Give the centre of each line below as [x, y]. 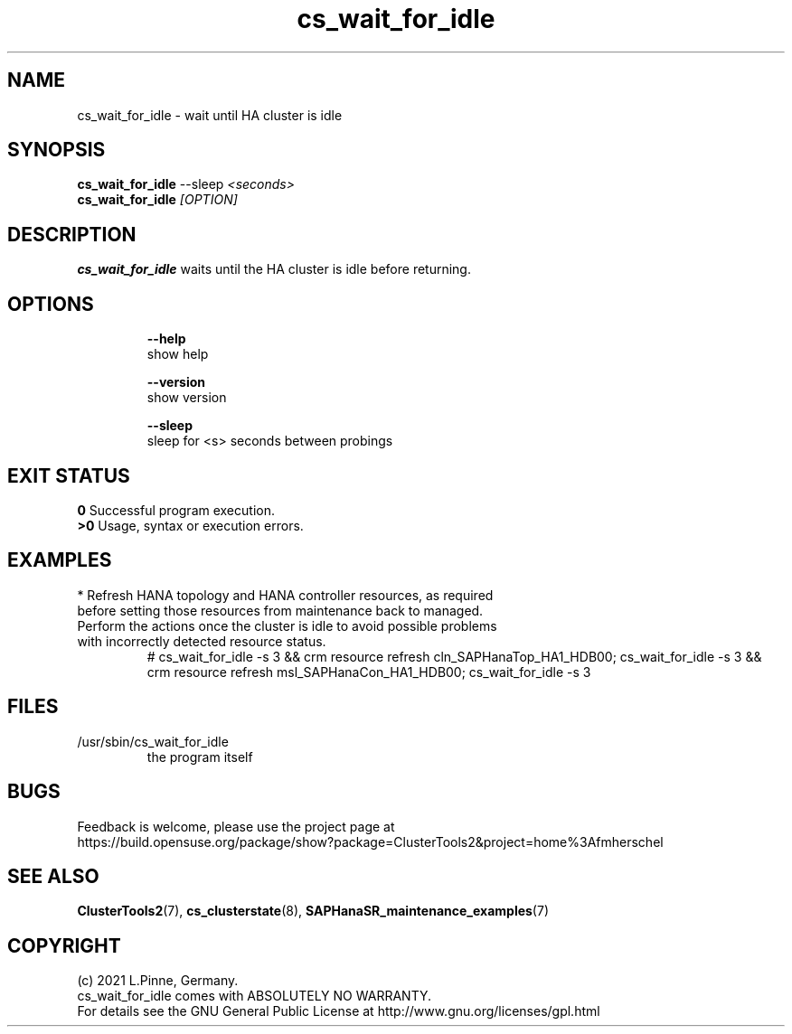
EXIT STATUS [69, 475]
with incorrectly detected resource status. [202, 641]
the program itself [200, 757]
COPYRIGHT [64, 945]
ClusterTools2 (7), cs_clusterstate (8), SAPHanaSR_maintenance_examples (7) [313, 911]
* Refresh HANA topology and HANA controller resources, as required [285, 595]
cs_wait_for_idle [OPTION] [157, 200]
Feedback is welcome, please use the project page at [236, 826]
